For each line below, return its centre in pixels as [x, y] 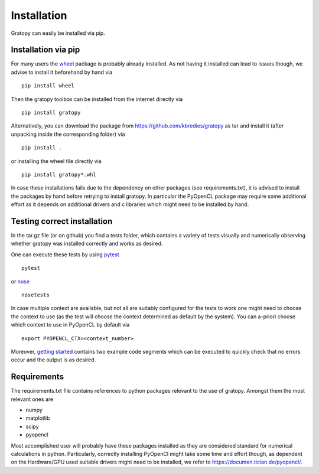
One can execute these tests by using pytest [65, 255]
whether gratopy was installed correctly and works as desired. [87, 244]
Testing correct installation [62, 221]
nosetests [35, 295]
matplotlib [38, 418]
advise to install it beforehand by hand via [62, 72]
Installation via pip [45, 50]
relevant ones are [32, 399]
